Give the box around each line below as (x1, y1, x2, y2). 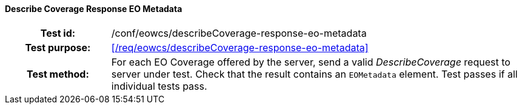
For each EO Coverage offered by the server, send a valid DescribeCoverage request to (111, 55, 510, 68)
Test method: (26, 67, 89, 80)
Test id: (40, 26, 76, 39)
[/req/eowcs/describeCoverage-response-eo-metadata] (111, 41, 369, 54)
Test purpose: (25, 41, 91, 54)
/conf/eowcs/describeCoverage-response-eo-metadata (111, 26, 367, 39)
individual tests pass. (111, 79, 207, 92)
